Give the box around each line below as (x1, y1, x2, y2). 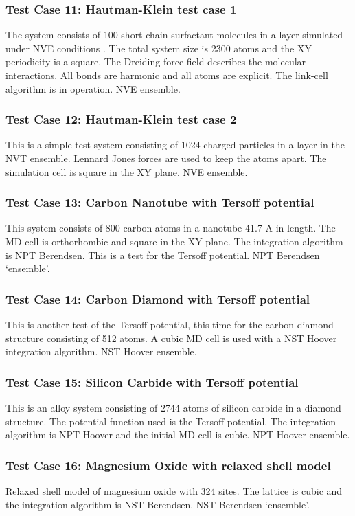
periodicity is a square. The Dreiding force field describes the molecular (5, 54, 306, 69)
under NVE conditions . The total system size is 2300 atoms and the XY (5, 41, 312, 55)
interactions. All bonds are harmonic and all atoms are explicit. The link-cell (5, 68, 328, 82)
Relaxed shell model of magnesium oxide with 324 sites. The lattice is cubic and (5, 484, 343, 497)
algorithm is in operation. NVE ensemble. (5, 81, 181, 96)
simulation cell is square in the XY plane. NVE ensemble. (5, 164, 248, 179)
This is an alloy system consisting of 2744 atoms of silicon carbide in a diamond (5, 401, 341, 414)
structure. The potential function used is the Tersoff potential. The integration (5, 414, 336, 428)
